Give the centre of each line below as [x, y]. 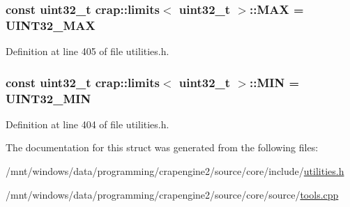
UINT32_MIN [48, 98]
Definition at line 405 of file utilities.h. [87, 51]
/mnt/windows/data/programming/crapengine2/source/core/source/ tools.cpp [172, 194]
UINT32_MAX [51, 25]
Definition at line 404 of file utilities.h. [87, 124]
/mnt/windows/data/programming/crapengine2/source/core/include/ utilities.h [175, 171]
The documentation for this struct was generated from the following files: [162, 147]
